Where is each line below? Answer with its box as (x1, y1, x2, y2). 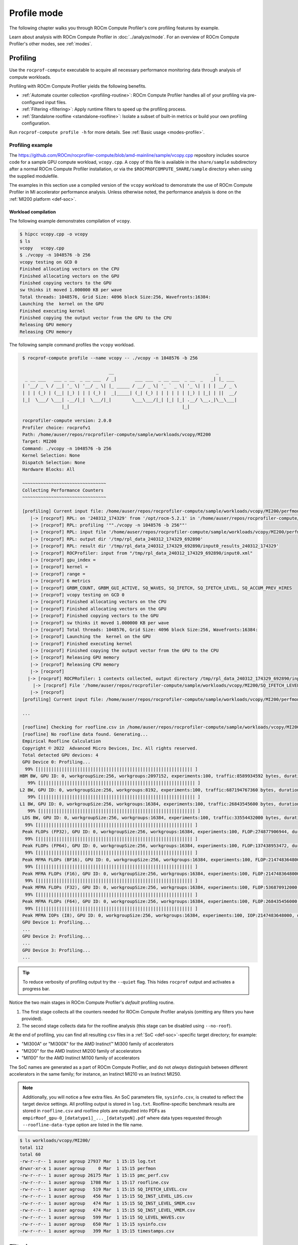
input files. (45, 99, 67, 105)
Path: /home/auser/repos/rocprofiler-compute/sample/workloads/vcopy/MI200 (22, 431, 211, 437)
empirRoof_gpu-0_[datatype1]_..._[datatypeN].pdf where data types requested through (22, 1115, 222, 1120)
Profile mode (9, 7, 63, 18)
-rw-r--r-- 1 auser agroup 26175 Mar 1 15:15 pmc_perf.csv (19, 1173, 169, 1178)
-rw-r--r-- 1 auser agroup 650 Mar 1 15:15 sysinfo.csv (19, 1221, 166, 1227)
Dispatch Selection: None (22, 460, 85, 465)
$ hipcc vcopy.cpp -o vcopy (19, 232, 88, 237)
